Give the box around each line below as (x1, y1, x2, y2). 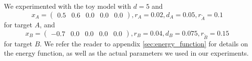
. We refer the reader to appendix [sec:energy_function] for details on (40, 38, 248, 48)
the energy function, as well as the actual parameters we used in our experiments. (4, 48, 249, 58)
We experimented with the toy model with (4, 1, 131, 11)
